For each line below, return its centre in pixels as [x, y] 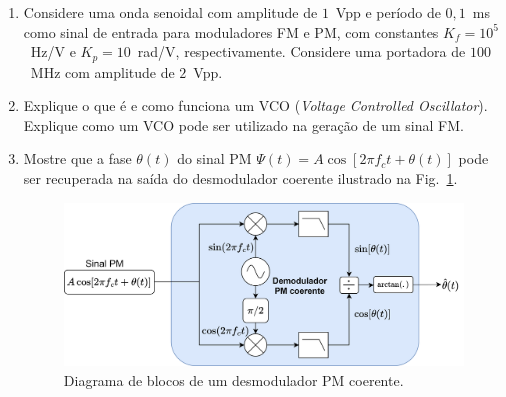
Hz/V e [53, 51]
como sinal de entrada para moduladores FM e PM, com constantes [231, 31]
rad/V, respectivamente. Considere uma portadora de [301, 51]
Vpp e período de [388, 12]
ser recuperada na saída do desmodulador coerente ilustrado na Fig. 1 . [240, 178]
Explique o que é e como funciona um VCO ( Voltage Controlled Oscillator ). [255, 105]
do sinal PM [214, 158]
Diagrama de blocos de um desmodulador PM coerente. [233, 379]
